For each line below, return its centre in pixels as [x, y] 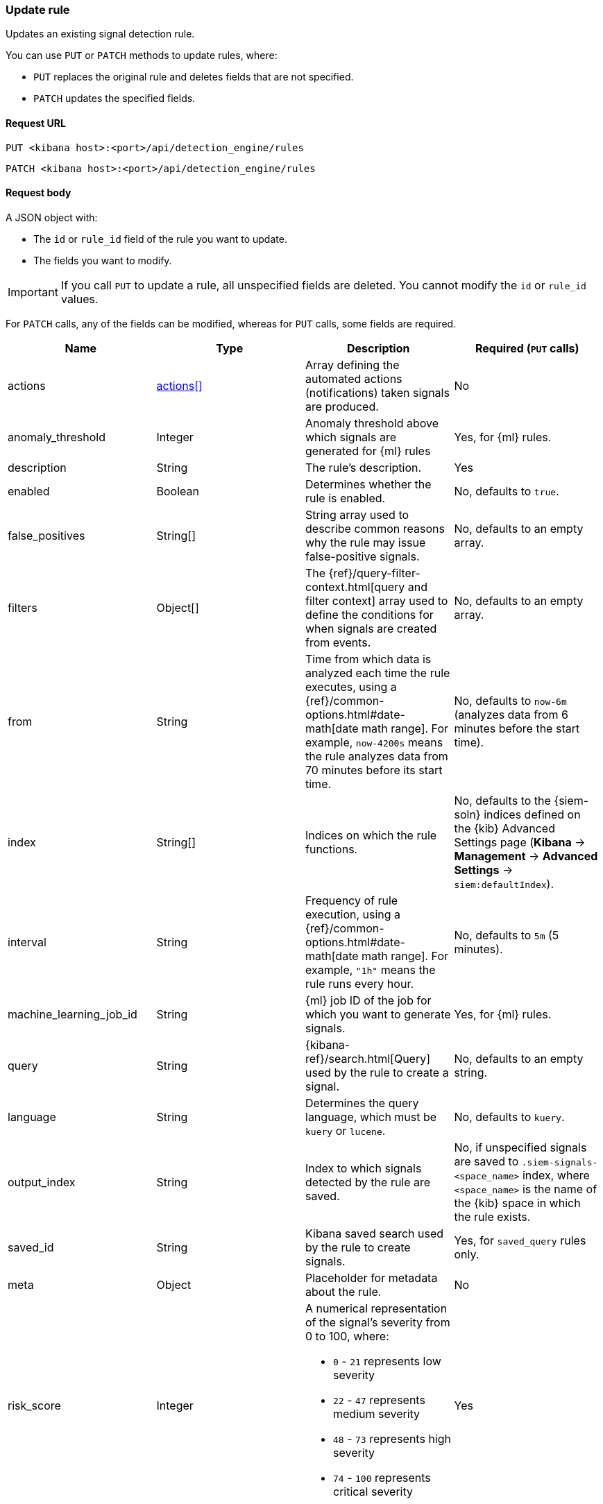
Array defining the [353, 365]
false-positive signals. [363, 556]
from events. [338, 642]
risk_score [34, 1405]
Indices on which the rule [371, 835]
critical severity [373, 1491]
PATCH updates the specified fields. [114, 99]
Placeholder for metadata [372, 1277]
